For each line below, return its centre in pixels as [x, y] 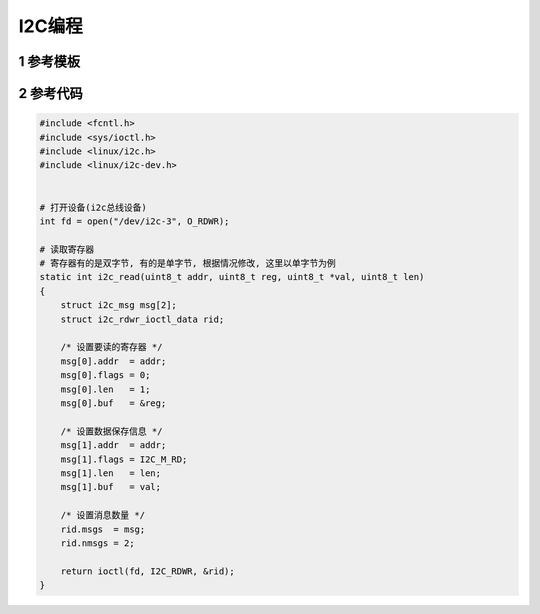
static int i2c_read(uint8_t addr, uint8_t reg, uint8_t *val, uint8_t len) [232, 277]
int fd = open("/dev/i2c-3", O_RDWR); [134, 221]
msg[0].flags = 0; [105, 375]
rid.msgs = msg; [103, 529]
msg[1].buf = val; [111, 487]
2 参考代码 [51, 93]
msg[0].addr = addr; [113, 361]
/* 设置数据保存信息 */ [111, 431]
